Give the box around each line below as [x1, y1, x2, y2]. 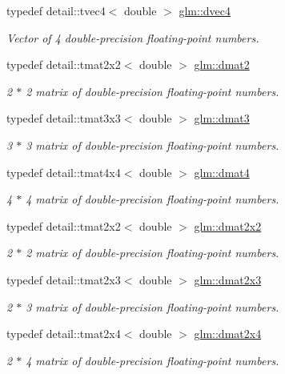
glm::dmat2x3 [194, 271, 262, 288]
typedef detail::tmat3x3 [6, 110, 121, 127]
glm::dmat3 [194, 110, 250, 127]
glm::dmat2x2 [194, 217, 262, 234]
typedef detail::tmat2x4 [6, 325, 121, 342]
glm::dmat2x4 [194, 325, 262, 342]
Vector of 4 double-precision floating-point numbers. [6, 29, 259, 46]
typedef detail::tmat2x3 [6, 271, 121, 288]
